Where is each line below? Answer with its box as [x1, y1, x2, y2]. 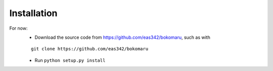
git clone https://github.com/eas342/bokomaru [31, 46, 149, 52]
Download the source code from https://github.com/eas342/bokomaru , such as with [34, 34, 211, 40]
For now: [9, 25, 28, 31]
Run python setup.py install [34, 57, 106, 63]
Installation [9, 8, 58, 19]
